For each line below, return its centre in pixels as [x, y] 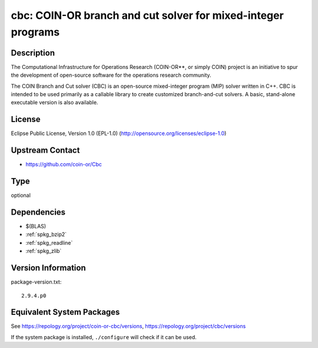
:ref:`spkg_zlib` [44, 251]
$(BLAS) [36, 226]
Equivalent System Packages [65, 312]
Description [33, 53]
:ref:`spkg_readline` [49, 242]
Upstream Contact [45, 150]
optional [21, 195]
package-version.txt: [36, 282]
